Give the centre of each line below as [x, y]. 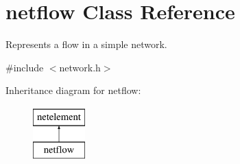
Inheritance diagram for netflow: [73, 90]
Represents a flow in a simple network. [86, 44]
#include [25, 67]
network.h [80, 67]
